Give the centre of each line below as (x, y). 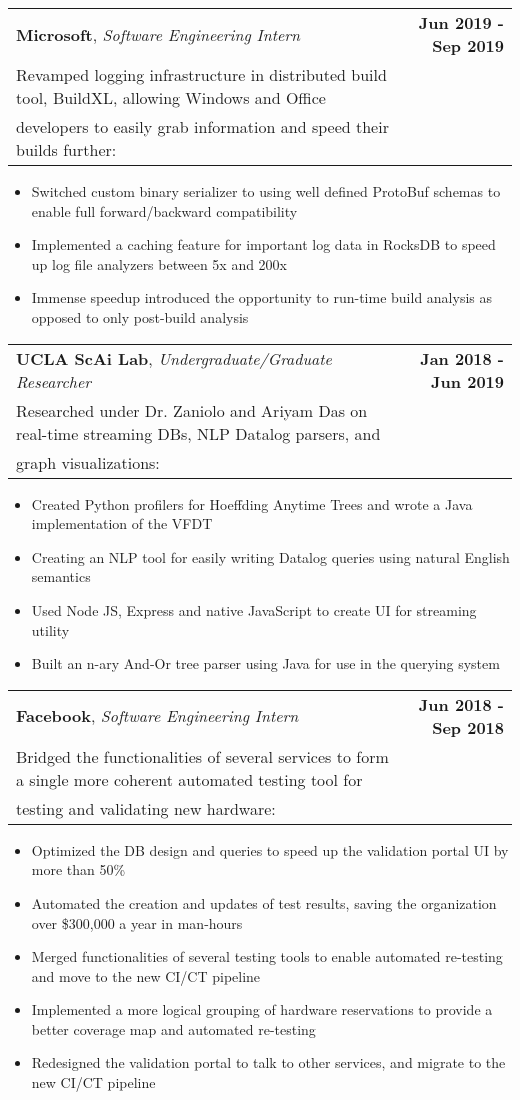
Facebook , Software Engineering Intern (157, 716)
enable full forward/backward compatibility (164, 210)
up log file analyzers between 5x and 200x (159, 263)
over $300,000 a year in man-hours (137, 922)
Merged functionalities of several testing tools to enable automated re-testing (267, 956)
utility (50, 629)
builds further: (66, 149)
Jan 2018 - (462, 358)
